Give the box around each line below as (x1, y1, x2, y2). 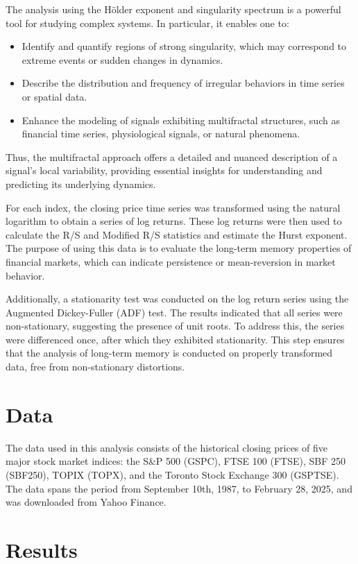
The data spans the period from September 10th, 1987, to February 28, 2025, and (6, 481, 352, 495)
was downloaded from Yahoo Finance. (6, 495, 167, 509)
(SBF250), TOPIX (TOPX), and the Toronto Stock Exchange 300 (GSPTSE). (6, 467, 339, 481)
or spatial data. (22, 89, 87, 103)
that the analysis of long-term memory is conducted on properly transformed (6, 345, 333, 360)
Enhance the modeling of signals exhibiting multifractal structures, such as (22, 112, 340, 127)
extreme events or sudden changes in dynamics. (22, 52, 223, 67)
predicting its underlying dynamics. (6, 176, 156, 191)
